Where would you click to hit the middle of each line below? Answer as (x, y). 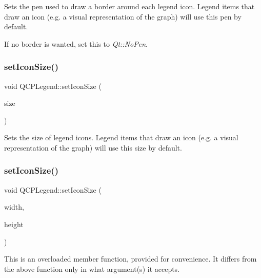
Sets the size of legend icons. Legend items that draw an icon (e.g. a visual (121, 137)
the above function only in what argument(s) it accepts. (92, 268)
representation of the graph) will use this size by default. (93, 147)
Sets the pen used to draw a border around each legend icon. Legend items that (129, 6)
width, (14, 207)
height (14, 224)
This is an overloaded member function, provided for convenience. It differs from (130, 259)
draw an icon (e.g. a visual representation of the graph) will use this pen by (123, 16)
